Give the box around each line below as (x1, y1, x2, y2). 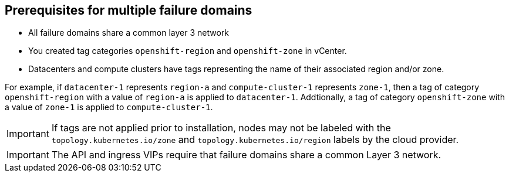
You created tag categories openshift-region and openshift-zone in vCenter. (28, 46, 347, 56)
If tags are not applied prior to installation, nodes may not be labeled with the (51, 122, 391, 134)
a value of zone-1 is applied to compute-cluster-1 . (5, 102, 213, 113)
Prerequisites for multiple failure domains (5, 3, 252, 18)
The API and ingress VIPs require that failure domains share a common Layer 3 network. (51, 149, 441, 161)
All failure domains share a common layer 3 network (28, 28, 230, 38)
